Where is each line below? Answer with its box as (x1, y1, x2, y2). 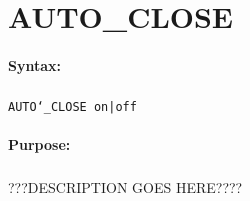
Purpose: (8, 134, 71, 155)
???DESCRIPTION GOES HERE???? (8, 177, 243, 198)
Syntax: (8, 54, 61, 75)
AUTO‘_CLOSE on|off (8, 99, 137, 114)
